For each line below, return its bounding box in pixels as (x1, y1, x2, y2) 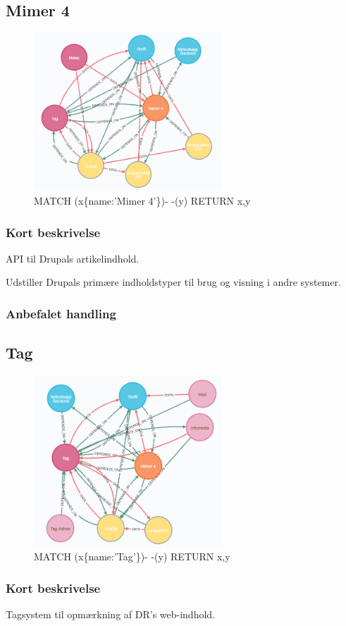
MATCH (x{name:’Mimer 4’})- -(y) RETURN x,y (34, 193, 251, 208)
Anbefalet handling (6, 305, 116, 322)
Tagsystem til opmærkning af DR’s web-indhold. (6, 607, 216, 622)
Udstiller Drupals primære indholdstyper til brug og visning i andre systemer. (6, 275, 341, 289)
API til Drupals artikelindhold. (6, 251, 140, 265)
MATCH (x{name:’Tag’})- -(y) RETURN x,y (34, 549, 230, 564)
